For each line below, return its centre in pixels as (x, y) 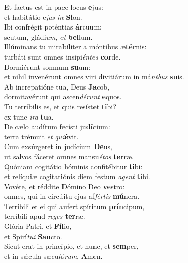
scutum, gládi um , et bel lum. (49, 36)
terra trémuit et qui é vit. (41, 136)
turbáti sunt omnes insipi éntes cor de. (62, 56)
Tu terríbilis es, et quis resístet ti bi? (60, 106)
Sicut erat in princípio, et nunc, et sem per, (71, 246)
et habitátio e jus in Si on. (43, 17)
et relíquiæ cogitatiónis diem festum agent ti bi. (77, 176)
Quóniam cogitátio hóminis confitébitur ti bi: (73, 166)
